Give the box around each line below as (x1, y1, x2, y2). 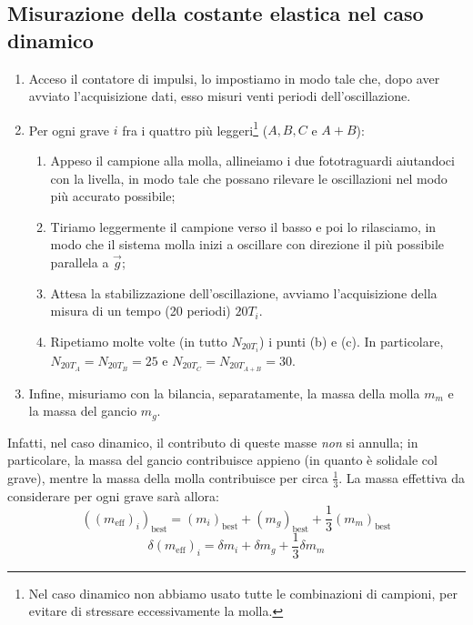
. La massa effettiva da (338, 468, 466, 487)
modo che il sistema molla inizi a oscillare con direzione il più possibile (50, 235, 445, 254)
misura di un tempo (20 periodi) (50, 301, 231, 320)
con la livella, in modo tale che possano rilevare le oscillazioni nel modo (50, 168, 448, 187)
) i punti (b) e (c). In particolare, (259, 331, 444, 350)
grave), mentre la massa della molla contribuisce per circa (7, 468, 328, 487)
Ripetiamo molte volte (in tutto (50, 331, 227, 350)
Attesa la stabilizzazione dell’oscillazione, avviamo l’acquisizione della (50, 283, 438, 302)
